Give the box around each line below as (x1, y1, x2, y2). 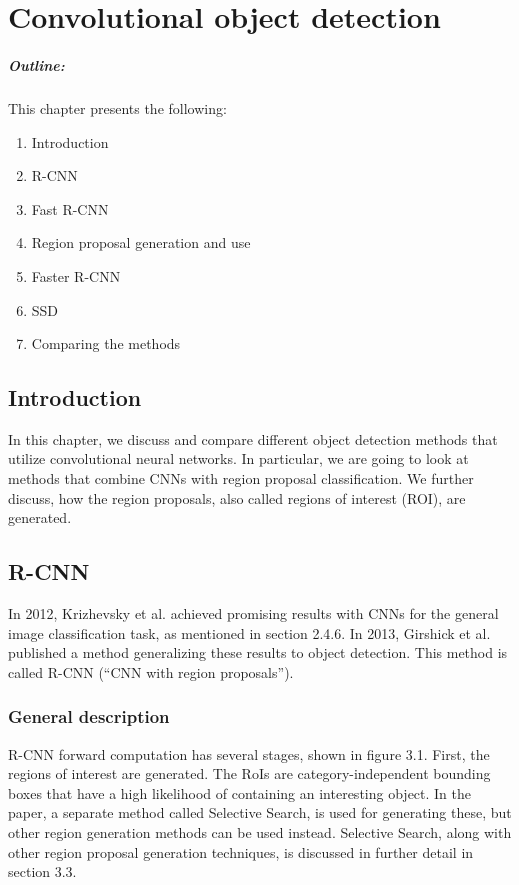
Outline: (8, 54, 65, 75)
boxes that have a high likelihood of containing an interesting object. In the (8, 782, 472, 803)
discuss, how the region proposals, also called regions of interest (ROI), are (8, 487, 466, 508)
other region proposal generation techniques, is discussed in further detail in (8, 841, 474, 862)
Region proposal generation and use (31, 232, 251, 253)
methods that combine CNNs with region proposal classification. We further (8, 468, 474, 489)
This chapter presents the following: (8, 97, 227, 118)
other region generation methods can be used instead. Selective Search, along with (8, 822, 512, 843)
